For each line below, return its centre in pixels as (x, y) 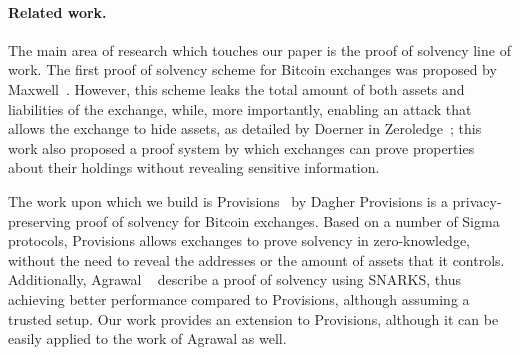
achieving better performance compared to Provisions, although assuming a (239, 298)
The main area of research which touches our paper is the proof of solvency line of (259, 49)
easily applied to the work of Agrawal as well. (147, 338)
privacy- (477, 200)
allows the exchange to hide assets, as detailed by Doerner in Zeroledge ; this (245, 128)
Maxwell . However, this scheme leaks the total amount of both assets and (236, 88)
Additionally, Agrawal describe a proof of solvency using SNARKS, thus (234, 279)
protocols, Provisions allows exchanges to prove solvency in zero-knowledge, (239, 240)
